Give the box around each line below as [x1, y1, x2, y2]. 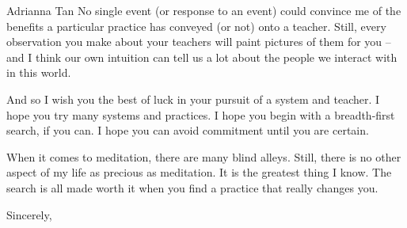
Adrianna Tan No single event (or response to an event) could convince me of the [6, 2, 401, 18]
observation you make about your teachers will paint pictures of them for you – [6, 33, 391, 50]
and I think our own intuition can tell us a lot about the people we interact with [6, 48, 397, 65]
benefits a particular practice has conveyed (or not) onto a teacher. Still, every [6, 17, 386, 34]
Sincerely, [6, 206, 52, 222]
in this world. [6, 64, 71, 81]
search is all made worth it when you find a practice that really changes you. [6, 179, 378, 196]
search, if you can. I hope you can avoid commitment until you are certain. [6, 122, 369, 139]
